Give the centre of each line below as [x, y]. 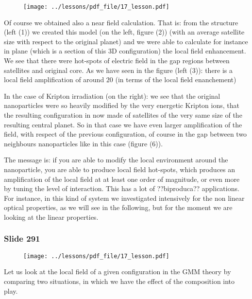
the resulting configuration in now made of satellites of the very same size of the [123, 115]
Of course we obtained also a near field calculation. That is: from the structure [121, 22]
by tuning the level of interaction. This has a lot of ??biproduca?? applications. [122, 188]
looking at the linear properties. [51, 217]
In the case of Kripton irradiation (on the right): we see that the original [112, 96]
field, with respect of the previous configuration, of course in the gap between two [126, 134]
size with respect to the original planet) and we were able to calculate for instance [126, 41]
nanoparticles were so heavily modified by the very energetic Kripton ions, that [122, 105]
